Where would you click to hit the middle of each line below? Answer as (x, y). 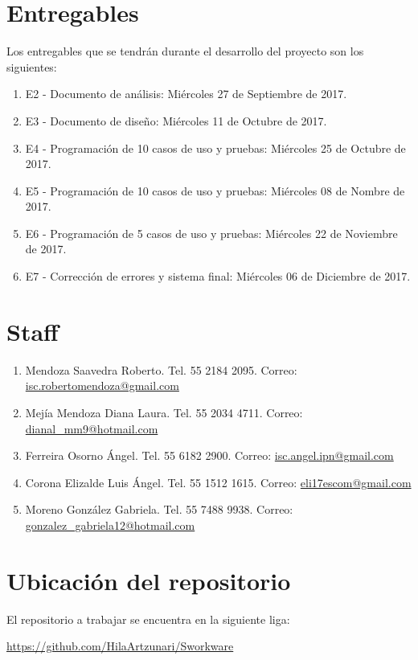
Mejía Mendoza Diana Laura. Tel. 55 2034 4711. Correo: (164, 412)
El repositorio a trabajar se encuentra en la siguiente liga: (148, 619)
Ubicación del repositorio (149, 580)
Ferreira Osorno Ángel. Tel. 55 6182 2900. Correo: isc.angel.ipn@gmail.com (209, 455)
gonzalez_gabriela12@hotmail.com (110, 525)
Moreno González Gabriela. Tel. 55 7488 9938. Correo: (159, 509)
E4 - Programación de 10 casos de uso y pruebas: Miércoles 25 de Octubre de (215, 148)
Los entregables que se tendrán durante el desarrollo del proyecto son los (185, 51)
